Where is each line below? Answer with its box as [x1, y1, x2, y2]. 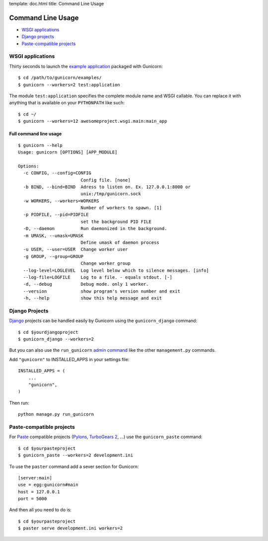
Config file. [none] [80, 177, 131, 183]
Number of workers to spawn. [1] [80, 205, 162, 211]
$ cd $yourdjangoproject [18, 329, 78, 335]
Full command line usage [9, 131, 62, 137]
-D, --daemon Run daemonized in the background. [23, 226, 167, 232]
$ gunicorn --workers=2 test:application [18, 82, 120, 87]
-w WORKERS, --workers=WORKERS [23, 198, 99, 204]
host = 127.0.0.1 [18, 489, 60, 494]
